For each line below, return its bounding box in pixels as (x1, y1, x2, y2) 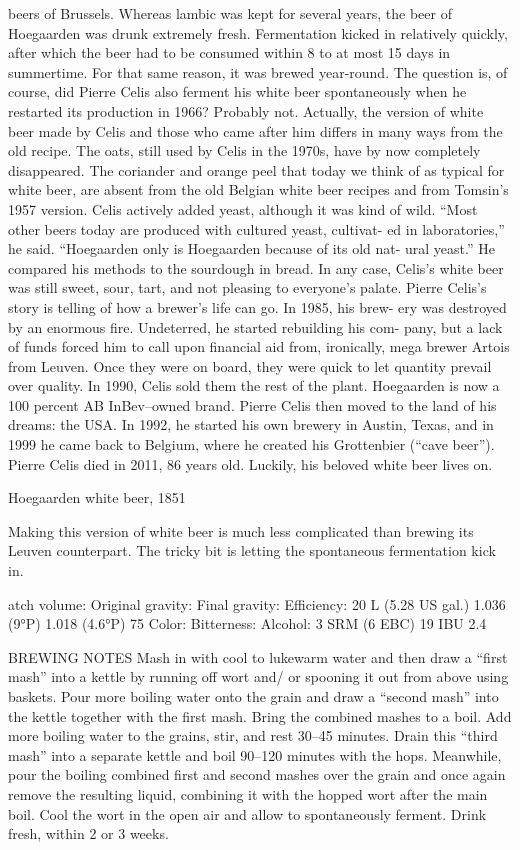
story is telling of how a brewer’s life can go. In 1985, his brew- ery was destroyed (8, 296, 507, 317)
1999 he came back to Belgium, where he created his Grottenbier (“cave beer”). (8, 434, 495, 455)
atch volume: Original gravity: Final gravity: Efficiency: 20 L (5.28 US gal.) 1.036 (8, 593, 506, 614)
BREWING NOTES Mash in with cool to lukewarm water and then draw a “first (8, 646, 508, 667)
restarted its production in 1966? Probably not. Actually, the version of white (8, 100, 484, 121)
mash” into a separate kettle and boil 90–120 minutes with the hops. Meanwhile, (8, 744, 502, 765)
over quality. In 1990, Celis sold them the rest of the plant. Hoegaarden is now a (8, 375, 500, 396)
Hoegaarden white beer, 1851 (8, 487, 186, 508)
